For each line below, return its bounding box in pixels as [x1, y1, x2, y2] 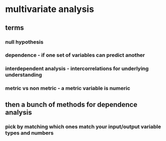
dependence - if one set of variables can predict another [5, 51, 145, 58]
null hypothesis [5, 38, 43, 45]
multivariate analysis [5, 3, 94, 15]
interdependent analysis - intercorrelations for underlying [5, 65, 149, 72]
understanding [5, 71, 42, 78]
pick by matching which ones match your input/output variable [5, 123, 161, 130]
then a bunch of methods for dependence [5, 100, 137, 108]
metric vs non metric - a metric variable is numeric [5, 85, 130, 92]
